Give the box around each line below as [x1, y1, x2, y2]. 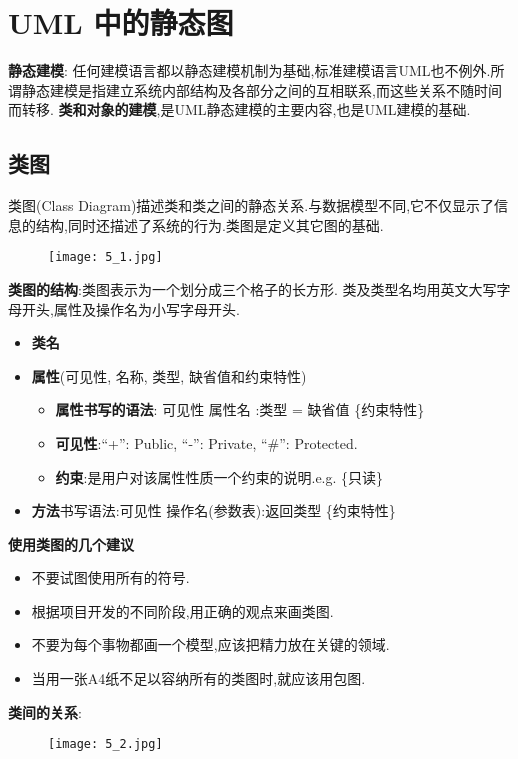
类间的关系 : [8, 701, 82, 722]
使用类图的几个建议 [8, 533, 134, 554]
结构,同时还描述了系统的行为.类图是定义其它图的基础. [35, 214, 384, 235]
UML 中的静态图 [8, 2, 234, 43]
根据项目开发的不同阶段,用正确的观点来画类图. [31, 600, 334, 621]
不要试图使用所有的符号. [31, 567, 190, 588]
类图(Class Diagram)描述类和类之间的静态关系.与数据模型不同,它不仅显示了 [8, 195, 495, 216]
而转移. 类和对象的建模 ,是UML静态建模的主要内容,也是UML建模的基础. [8, 99, 471, 120]
